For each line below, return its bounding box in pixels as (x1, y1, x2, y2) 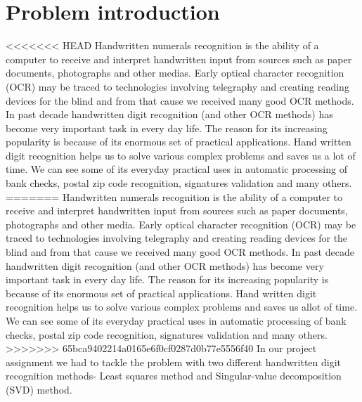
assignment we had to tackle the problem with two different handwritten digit (6, 354, 342, 369)
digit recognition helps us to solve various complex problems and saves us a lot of (6, 148, 356, 162)
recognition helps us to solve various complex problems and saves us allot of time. (6, 299, 358, 314)
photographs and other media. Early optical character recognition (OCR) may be (6, 216, 356, 231)
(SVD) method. (6, 382, 72, 396)
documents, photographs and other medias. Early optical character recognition (6, 65, 344, 80)
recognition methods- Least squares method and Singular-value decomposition (6, 368, 342, 383)
